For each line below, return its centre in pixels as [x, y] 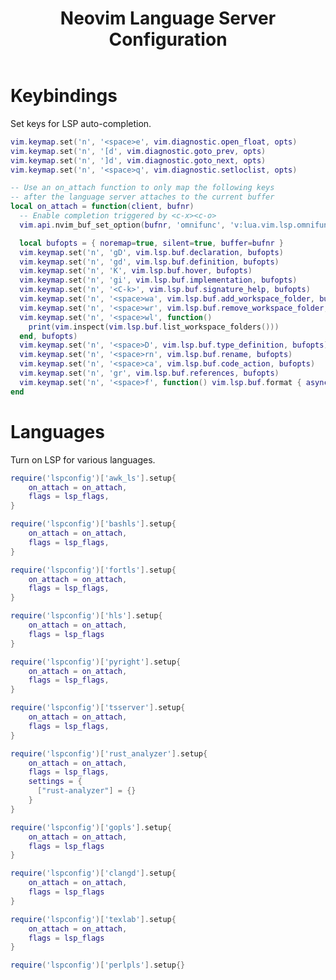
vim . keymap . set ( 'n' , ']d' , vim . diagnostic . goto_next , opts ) [138, 160]
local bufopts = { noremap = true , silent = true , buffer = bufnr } [151, 243]
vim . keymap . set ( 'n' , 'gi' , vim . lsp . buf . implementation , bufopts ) [158, 280]
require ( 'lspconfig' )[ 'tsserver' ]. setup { [98, 708]
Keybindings [64, 96]
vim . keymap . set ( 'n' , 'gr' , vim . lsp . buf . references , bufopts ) [149, 373]
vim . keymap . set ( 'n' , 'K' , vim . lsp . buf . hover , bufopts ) [136, 271]
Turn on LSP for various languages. [83, 459]
